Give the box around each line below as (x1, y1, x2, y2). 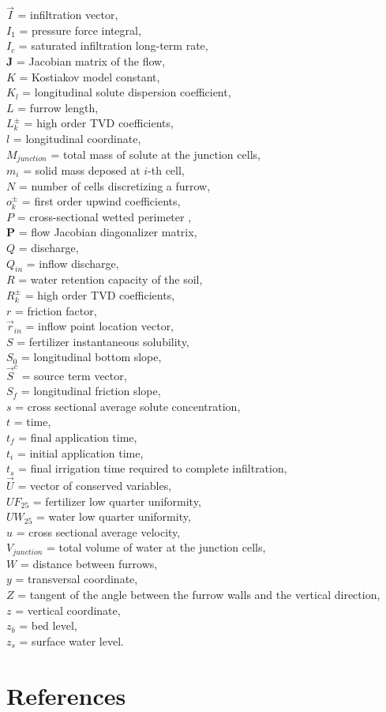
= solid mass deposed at (23, 162, 141, 179)
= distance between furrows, (20, 555, 158, 571)
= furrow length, (17, 99, 99, 115)
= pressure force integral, (19, 21, 141, 38)
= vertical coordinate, (15, 601, 121, 618)
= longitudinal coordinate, (13, 130, 141, 146)
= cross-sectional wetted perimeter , (17, 208, 192, 224)
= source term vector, (21, 367, 127, 383)
